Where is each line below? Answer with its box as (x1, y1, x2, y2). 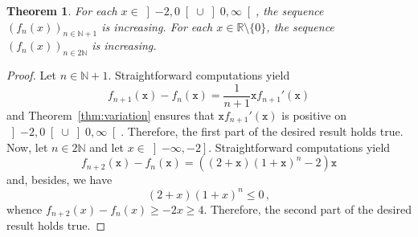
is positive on (281, 106, 346, 123)
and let (89, 138, 125, 155)
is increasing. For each (101, 18, 213, 35)
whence (6, 200, 43, 217)
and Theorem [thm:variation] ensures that (6, 106, 215, 123)
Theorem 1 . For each (6, 2, 117, 18)
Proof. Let (6, 67, 56, 84)
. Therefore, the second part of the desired (203, 200, 412, 217)
